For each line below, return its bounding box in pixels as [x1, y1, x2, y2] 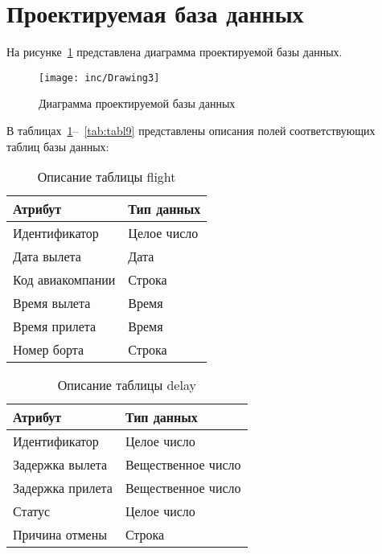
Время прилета [13, 317, 97, 336]
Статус [13, 502, 51, 521]
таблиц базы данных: [6, 137, 109, 154]
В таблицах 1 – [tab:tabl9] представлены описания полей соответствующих [6, 121, 376, 138]
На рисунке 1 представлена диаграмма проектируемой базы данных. [6, 43, 343, 60]
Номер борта [13, 340, 84, 359]
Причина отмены [13, 525, 108, 544]
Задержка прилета [13, 478, 113, 498]
